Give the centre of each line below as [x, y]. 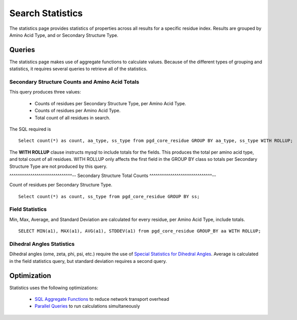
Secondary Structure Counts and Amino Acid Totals [74, 82]
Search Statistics [46, 13]
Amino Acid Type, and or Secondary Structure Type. [64, 35]
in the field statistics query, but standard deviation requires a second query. [88, 261]
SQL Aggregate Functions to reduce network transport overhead [102, 299]
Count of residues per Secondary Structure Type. [61, 185]
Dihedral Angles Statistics [42, 244]
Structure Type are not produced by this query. [58, 166]
